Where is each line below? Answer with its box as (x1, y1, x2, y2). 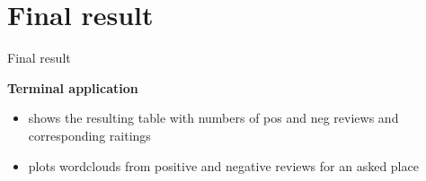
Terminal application (7, 78, 138, 97)
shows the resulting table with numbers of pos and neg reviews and (28, 108, 399, 127)
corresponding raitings (28, 125, 151, 144)
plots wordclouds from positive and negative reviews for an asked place (28, 156, 419, 175)
